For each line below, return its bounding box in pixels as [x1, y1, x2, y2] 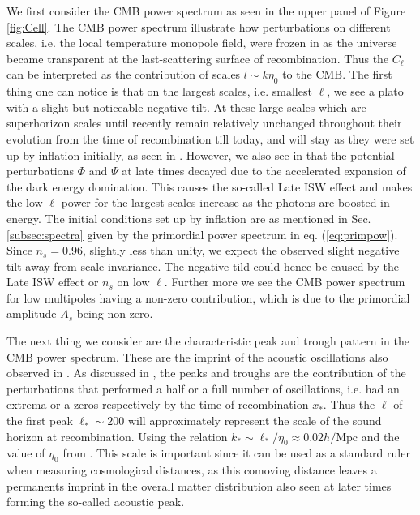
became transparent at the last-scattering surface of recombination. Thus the [6, 49, 389, 67]
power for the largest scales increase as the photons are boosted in [61, 194, 390, 211]
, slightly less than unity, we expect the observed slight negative [82, 242, 400, 259]
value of [6, 444, 45, 461]
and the [361, 427, 400, 444]
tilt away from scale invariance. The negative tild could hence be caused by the [6, 257, 399, 274]
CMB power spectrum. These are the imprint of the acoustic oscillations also [6, 348, 388, 365]
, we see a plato [327, 83, 404, 100]
